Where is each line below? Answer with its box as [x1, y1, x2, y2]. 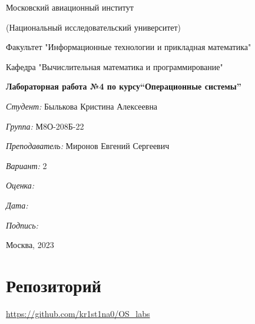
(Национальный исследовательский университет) [6, 21, 181, 33]
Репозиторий [6, 273, 101, 297]
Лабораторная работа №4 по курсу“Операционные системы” [6, 80, 241, 92]
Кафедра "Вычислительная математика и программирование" [6, 60, 223, 72]
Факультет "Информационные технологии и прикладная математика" [6, 41, 251, 53]
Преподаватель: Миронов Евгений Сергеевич [6, 140, 170, 152]
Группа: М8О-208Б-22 [6, 120, 84, 132]
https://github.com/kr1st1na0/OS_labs [6, 307, 150, 319]
